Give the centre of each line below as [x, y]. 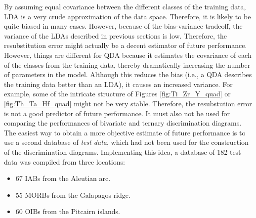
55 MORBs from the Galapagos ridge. [73, 195]
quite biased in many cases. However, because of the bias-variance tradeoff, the [123, 26]
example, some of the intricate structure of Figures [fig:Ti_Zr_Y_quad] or [117, 94]
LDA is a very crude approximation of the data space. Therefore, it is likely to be [128, 16]
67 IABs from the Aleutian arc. [63, 178]
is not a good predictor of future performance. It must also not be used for [117, 113]
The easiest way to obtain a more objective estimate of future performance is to [125, 132]
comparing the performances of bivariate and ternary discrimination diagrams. [123, 123]
